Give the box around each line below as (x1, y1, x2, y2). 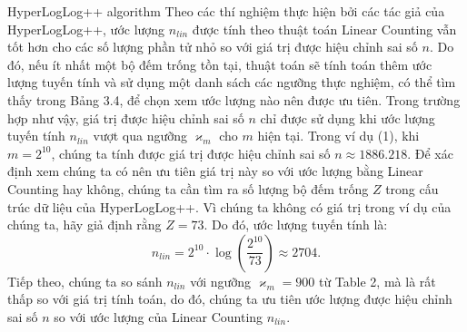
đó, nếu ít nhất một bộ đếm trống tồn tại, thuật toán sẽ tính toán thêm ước (7, 54, 432, 73)
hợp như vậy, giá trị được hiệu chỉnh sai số (7, 108, 244, 127)
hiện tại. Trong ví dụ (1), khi (257, 126, 420, 145)
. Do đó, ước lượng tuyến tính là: (204, 215, 388, 234)
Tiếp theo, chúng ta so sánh (7, 271, 163, 290)
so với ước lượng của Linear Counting (54, 307, 263, 326)
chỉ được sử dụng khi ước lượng (260, 108, 435, 127)
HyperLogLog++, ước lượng (7, 19, 165, 38)
